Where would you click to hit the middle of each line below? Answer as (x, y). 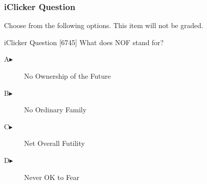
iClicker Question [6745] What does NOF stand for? (84, 42)
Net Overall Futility (55, 143)
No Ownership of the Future (68, 76)
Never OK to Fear (52, 177)
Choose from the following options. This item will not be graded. (104, 25)
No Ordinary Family (55, 110)
